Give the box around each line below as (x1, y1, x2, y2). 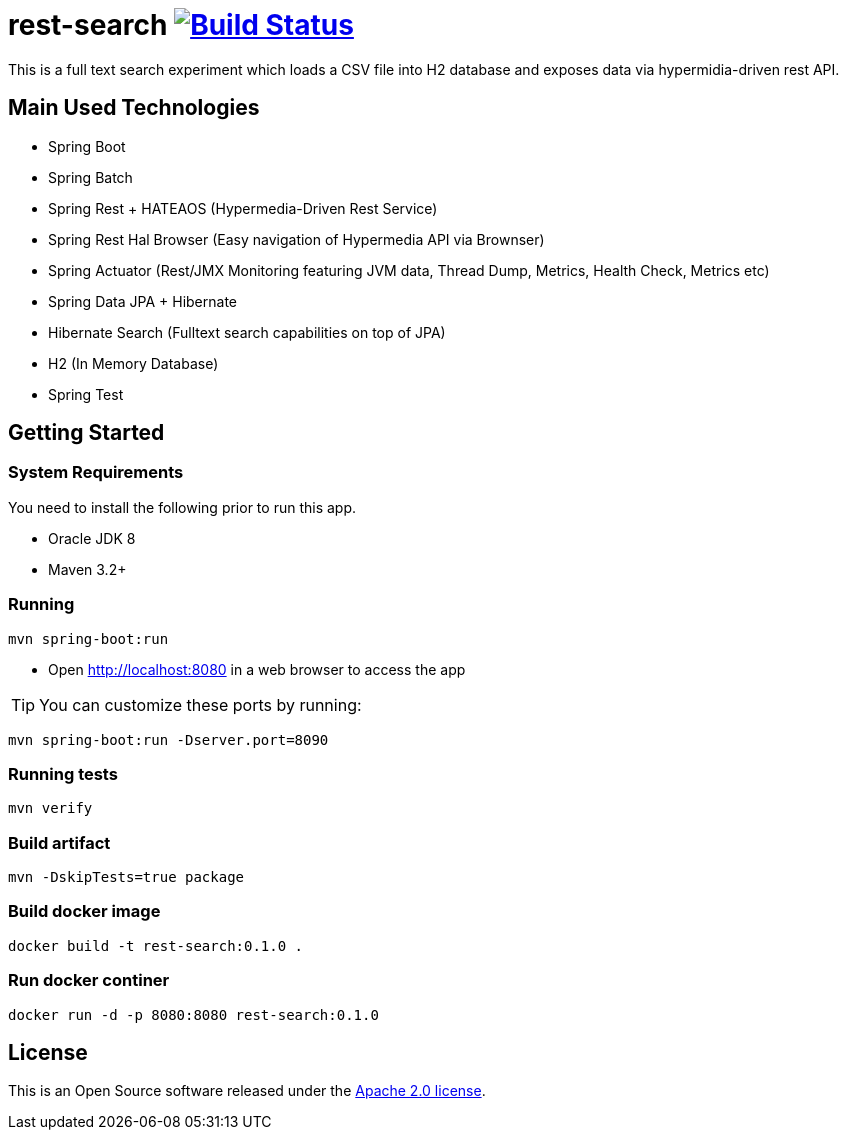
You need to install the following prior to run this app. (8, 498, 357, 516)
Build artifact (8, 832, 111, 853)
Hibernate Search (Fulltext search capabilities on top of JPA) (48, 323, 446, 341)
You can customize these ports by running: (39, 694, 362, 715)
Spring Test (48, 385, 124, 403)
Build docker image (8, 901, 161, 922)
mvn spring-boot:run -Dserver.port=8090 (8, 731, 329, 748)
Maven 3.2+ (48, 560, 127, 578)
